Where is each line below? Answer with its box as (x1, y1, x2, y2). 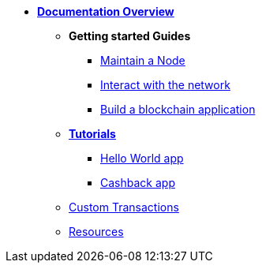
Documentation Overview (37, 5, 174, 18)
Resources (69, 225, 124, 238)
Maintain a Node (100, 54, 185, 67)
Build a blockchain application (100, 103, 256, 116)
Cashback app (100, 176, 175, 189)
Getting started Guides (69, 29, 191, 43)
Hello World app (100, 151, 184, 165)
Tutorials (69, 127, 116, 140)
